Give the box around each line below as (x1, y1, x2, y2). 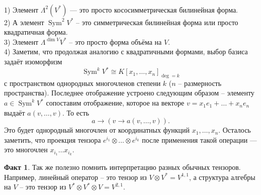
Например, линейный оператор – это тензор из (4, 171, 147, 182)
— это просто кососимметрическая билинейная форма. (70, 4, 238, 15)
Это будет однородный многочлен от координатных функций (4, 125, 190, 135)
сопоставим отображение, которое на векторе (46, 97, 185, 108)
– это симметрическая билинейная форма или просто (75, 17, 238, 27)
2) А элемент (4, 17, 44, 27)
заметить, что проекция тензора (4, 134, 101, 145)
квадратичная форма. (4, 27, 68, 37)
